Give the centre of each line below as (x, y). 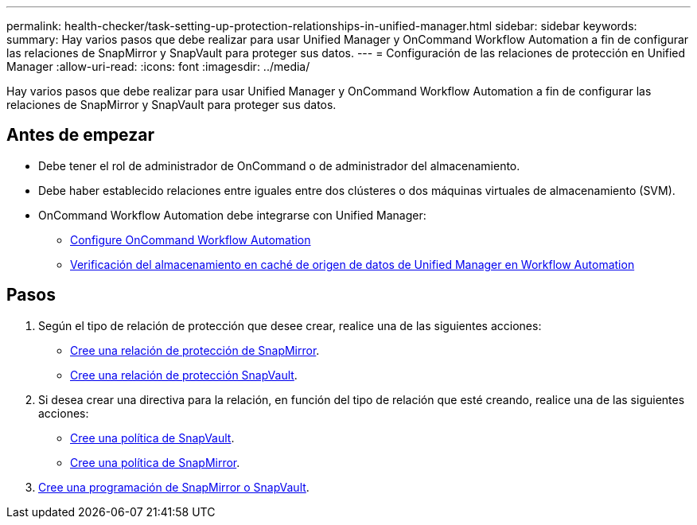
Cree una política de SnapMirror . (155, 462)
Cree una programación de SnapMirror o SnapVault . (174, 487)
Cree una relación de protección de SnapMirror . (195, 350)
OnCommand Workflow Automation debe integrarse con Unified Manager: (232, 215)
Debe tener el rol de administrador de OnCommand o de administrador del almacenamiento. (279, 165)
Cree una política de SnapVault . (152, 437)
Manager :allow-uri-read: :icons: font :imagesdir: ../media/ (158, 66)
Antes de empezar (80, 135)
